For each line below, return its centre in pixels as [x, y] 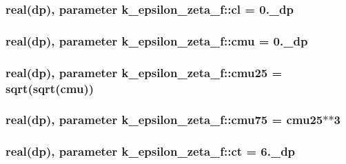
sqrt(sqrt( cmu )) [50, 88]
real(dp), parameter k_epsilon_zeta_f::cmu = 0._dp [157, 40]
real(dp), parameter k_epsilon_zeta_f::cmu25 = [144, 72]
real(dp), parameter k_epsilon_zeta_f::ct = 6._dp [151, 151]
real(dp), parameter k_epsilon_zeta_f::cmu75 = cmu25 [164, 120]
